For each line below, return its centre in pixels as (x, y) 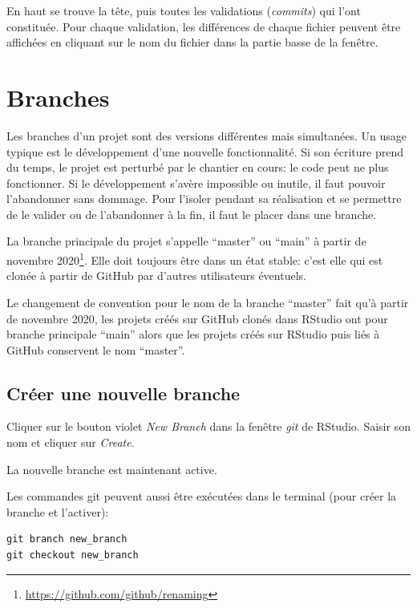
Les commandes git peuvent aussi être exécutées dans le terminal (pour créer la (202, 496)
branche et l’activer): (58, 511)
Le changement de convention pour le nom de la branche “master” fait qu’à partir (208, 302)
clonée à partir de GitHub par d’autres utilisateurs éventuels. (156, 276)
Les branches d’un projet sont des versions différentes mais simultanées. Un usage (206, 135)
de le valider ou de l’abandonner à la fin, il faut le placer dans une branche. (192, 214)
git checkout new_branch (73, 555)
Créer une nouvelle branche (123, 393)
